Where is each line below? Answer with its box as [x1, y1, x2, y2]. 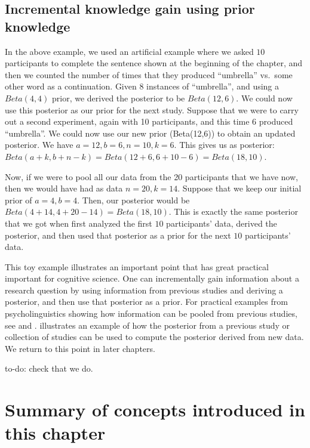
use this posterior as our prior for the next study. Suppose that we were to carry [5, 103, 299, 116]
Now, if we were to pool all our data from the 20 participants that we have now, [5, 170, 298, 183]
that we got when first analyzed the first [5, 217, 152, 229]
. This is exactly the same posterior [168, 205, 298, 218]
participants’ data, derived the [166, 217, 277, 229]
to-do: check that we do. [5, 362, 93, 375]
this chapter [5, 421, 106, 445]
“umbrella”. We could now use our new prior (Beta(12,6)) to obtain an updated [5, 126, 296, 139]
